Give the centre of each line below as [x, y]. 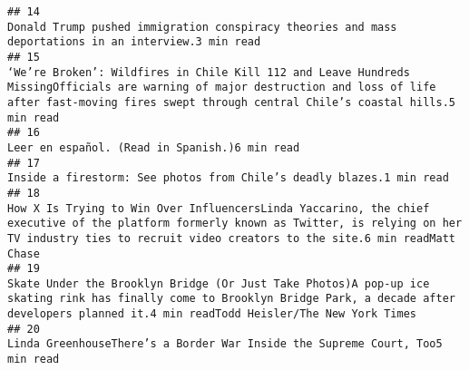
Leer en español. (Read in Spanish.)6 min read [154, 147]
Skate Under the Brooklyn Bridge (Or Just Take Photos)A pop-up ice [219, 283]
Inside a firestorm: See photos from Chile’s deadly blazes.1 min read [228, 178]
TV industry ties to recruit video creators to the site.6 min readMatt [231, 238]
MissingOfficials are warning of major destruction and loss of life [222, 88]
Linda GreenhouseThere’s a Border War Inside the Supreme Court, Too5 [225, 344]
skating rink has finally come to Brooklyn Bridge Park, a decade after [231, 299]
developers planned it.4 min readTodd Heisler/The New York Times [212, 314]
